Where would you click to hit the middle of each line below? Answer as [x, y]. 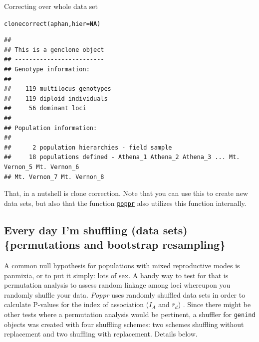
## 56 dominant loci [45, 108]
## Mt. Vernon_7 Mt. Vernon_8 [54, 177]
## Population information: [51, 128]
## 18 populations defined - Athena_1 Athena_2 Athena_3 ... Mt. [122, 157]
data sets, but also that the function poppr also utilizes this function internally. [125, 203]
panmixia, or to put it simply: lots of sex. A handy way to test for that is [116, 275]
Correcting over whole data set [51, 6]
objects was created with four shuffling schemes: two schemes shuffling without [124, 324]
